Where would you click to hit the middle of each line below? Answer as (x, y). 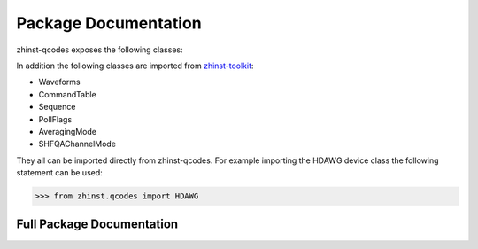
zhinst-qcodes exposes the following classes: (100, 50)
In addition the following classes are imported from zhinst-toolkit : (135, 66)
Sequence (57, 107)
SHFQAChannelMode (77, 144)
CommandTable (67, 94)
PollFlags (55, 119)
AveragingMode (68, 131)
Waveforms (59, 82)
